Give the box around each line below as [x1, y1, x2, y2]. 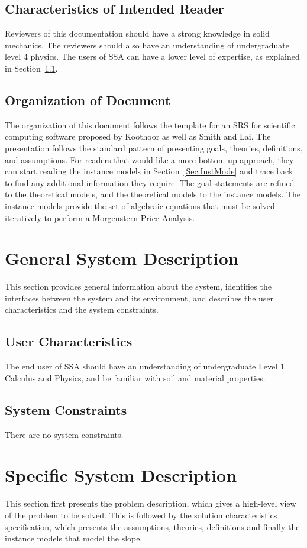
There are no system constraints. [5, 428, 124, 440]
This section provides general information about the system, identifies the [5, 280, 272, 293]
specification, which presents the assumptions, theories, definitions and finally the [5, 520, 300, 533]
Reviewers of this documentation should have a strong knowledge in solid [5, 27, 270, 40]
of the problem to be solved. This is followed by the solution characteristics [5, 508, 277, 521]
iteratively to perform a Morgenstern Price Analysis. [5, 211, 195, 223]
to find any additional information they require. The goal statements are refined [5, 176, 295, 189]
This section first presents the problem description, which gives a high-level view [5, 497, 296, 510]
